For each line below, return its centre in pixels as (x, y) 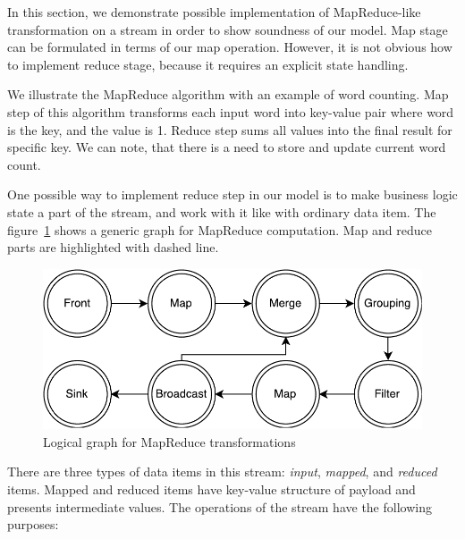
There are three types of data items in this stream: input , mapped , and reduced (222, 472)
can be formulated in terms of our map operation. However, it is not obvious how (230, 47)
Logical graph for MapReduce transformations (169, 441)
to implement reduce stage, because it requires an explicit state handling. (208, 64)
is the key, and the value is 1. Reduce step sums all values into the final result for (230, 129)
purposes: (33, 524)
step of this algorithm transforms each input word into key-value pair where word (231, 111)
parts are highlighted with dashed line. (113, 247)
